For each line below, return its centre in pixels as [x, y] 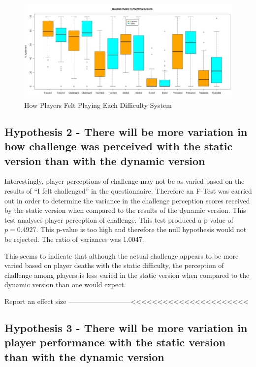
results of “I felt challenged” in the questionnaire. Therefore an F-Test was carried [128, 191]
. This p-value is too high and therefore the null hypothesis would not [141, 229]
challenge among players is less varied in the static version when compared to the [127, 275]
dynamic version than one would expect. [65, 284]
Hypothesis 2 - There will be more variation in [126, 131]
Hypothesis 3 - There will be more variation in [126, 327]
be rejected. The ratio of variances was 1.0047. [74, 239]
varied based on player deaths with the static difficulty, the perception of [114, 265]
